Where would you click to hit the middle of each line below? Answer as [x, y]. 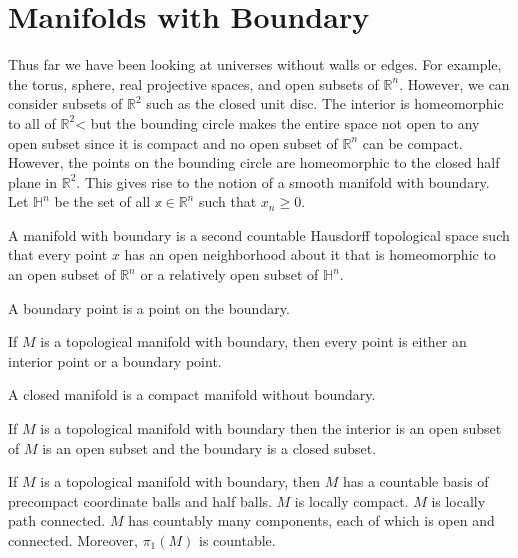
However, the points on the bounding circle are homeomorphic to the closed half [254, 162]
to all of [32, 122]
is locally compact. [351, 500]
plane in [33, 181]
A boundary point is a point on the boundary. [149, 307]
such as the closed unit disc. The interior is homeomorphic [325, 103]
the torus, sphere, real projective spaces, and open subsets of [193, 83]
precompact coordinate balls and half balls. [140, 500]
